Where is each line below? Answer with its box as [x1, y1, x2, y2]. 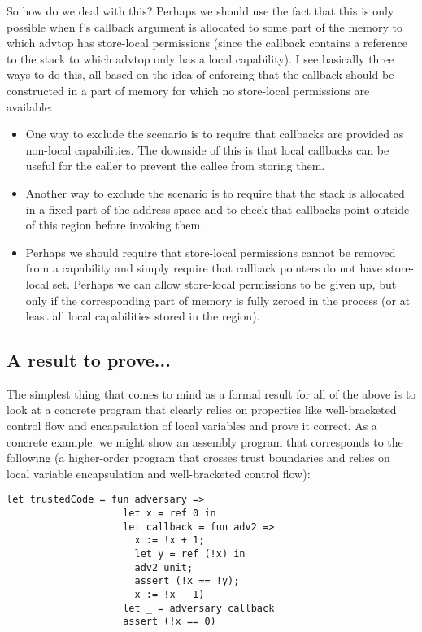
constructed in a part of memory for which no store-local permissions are [7, 81, 370, 98]
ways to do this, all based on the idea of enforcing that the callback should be [7, 66, 394, 83]
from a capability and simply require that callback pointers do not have [25, 259, 383, 277]
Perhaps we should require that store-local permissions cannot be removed [25, 243, 396, 260]
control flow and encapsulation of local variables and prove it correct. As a [7, 417, 377, 434]
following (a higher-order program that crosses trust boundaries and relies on [7, 449, 390, 466]
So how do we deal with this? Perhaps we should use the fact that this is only [7, 2, 394, 19]
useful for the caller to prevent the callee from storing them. [25, 157, 325, 174]
